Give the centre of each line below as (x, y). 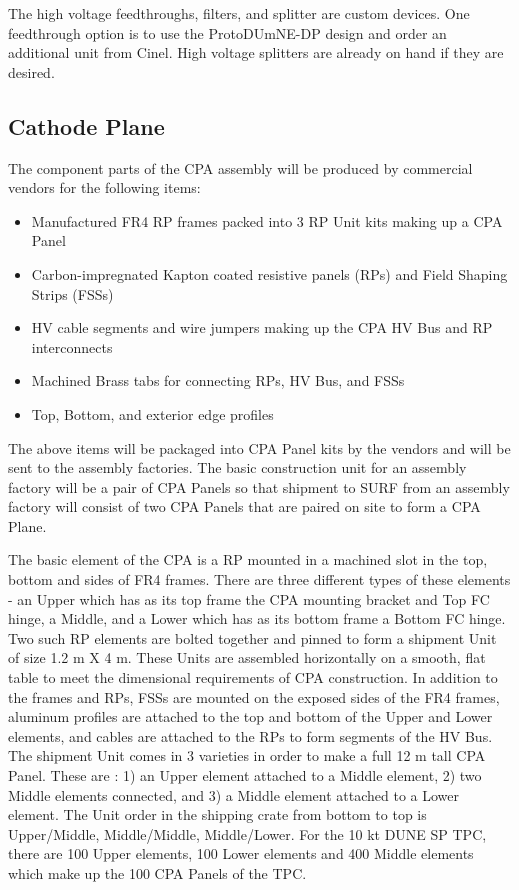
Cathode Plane (86, 125)
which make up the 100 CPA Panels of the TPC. (157, 872)
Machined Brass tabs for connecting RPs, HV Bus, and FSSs (218, 380)
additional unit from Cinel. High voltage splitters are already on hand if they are (256, 52)
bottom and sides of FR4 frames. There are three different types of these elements (259, 579)
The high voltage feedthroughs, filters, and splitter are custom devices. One (239, 13)
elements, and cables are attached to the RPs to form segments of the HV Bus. (250, 735)
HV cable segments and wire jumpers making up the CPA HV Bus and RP (262, 327)
